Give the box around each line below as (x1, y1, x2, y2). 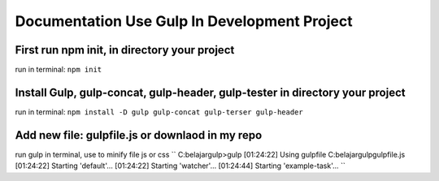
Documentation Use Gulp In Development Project (15, 12, 353, 30)
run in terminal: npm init (15, 65, 102, 75)
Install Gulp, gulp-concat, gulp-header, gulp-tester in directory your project (15, 85, 406, 99)
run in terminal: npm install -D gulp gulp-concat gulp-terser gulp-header (15, 106, 304, 117)
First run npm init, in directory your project (15, 43, 235, 57)
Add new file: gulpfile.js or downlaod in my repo (15, 128, 263, 142)
